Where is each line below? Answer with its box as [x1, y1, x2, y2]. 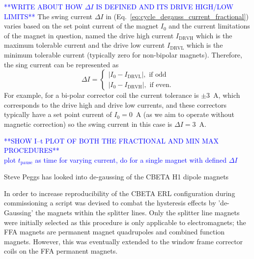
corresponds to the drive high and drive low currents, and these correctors [4, 99, 227, 110]
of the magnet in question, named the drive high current [4, 30, 174, 40]
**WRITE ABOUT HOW [4, 1, 83, 11]
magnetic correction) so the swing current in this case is [4, 118, 172, 129]
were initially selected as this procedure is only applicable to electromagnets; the [4, 217, 246, 227]
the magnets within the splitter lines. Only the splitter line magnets [35, 207, 240, 217]
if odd [149, 71, 167, 78]
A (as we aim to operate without [136, 109, 235, 119]
